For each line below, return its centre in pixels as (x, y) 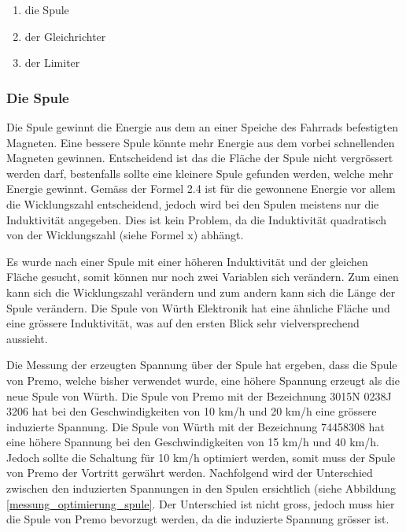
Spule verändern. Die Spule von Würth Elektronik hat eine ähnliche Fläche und (198, 307)
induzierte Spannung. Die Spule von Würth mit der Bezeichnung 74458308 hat (196, 426)
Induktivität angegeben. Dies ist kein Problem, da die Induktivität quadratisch (196, 219)
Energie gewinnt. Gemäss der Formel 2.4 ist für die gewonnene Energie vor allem (201, 188)
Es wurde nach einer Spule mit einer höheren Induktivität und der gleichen (187, 261)
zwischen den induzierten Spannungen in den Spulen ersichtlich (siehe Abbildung (201, 488)
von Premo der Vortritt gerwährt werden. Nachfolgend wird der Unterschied (190, 473)
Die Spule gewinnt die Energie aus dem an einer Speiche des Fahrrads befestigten (203, 127)
